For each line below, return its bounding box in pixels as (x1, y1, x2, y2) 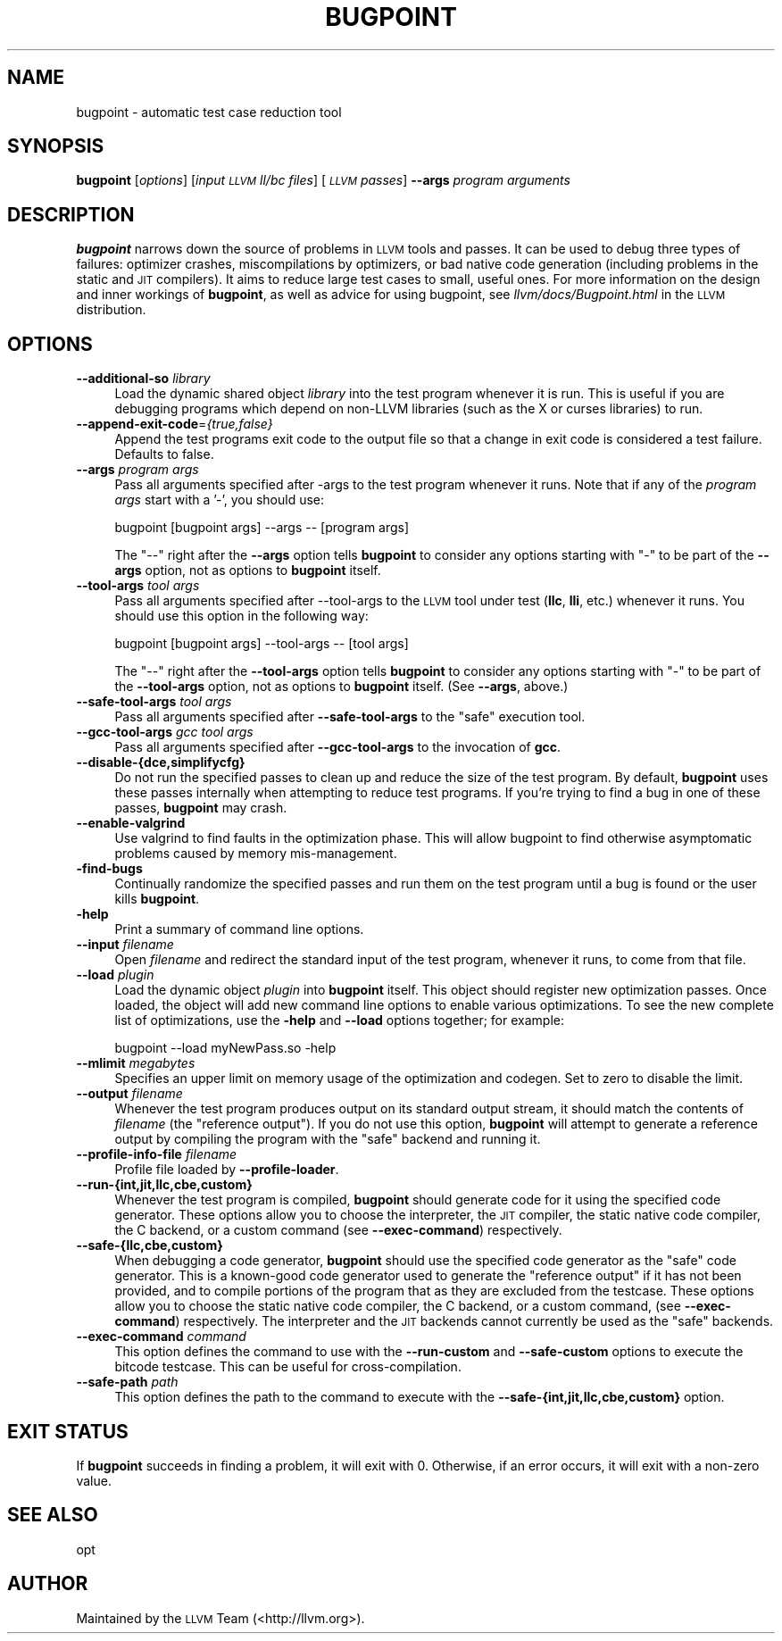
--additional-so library (76, 371, 211, 387)
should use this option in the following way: (114, 608, 369, 624)
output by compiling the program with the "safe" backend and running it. (114, 1131, 541, 1147)
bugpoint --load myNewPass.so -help (114, 1040, 337, 1056)
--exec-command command (76, 1329, 246, 1345)
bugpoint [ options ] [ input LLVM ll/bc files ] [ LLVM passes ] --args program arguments (76, 172, 570, 188)
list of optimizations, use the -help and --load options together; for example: (114, 1012, 564, 1029)
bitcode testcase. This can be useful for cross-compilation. (114, 1359, 462, 1375)
